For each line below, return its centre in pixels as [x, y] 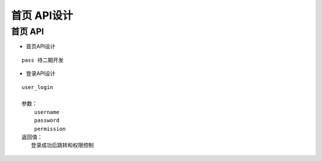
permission [50, 129]
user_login [38, 87]
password [47, 121]
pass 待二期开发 [43, 60]
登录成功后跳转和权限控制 [62, 145]
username [47, 112]
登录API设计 [41, 74]
